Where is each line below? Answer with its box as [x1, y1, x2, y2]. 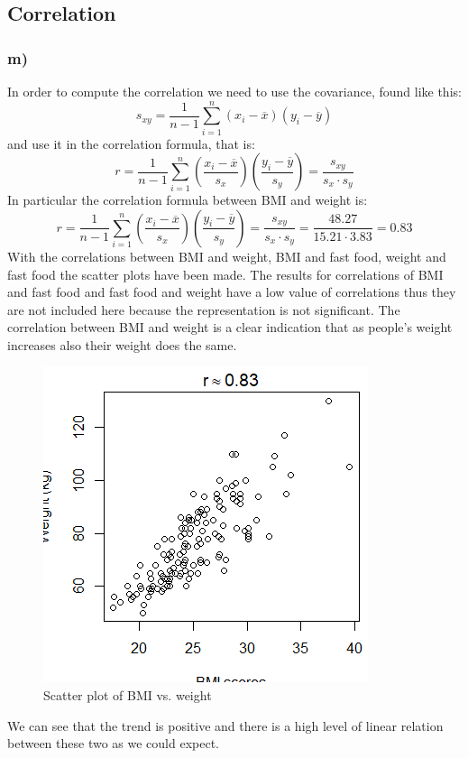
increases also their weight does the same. [7, 335, 237, 354]
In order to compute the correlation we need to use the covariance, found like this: [7, 82, 462, 100]
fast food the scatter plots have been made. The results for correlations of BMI [7, 264, 444, 283]
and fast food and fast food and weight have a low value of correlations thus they [7, 282, 456, 301]
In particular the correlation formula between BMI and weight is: [7, 190, 368, 209]
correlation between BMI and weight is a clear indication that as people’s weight [7, 318, 453, 337]
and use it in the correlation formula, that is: [7, 134, 255, 153]
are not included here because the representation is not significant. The [7, 300, 400, 319]
